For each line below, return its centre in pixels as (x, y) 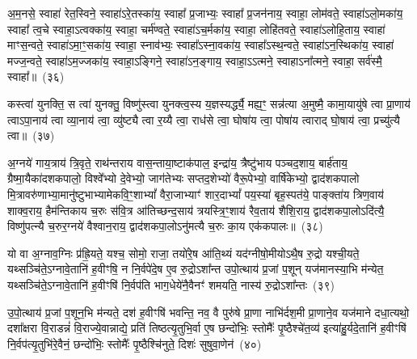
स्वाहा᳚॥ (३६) (36, 76)
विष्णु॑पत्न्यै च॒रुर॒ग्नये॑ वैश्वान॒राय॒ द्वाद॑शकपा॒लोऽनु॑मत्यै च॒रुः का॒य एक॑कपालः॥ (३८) (165, 226)
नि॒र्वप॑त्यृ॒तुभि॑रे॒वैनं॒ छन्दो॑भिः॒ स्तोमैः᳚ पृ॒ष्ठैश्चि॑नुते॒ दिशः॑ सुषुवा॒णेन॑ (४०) (135, 343)
